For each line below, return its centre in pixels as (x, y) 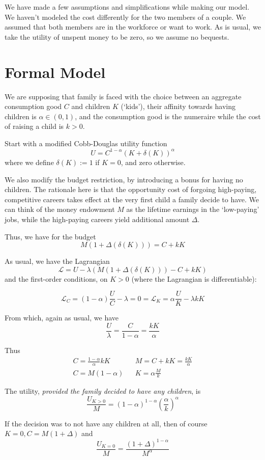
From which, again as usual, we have (62, 318)
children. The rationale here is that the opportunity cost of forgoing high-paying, (131, 189)
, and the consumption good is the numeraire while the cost (168, 116)
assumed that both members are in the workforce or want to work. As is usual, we (133, 27)
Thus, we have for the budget (50, 236)
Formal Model (55, 72)
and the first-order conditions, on (56, 278)
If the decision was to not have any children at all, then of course (106, 423)
